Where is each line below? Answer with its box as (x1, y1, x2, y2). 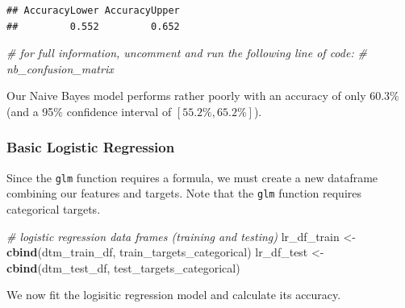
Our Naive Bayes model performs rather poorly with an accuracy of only (6, 87, 366, 104)
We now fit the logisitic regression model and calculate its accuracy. (6, 286, 341, 303)
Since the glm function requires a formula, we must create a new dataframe (6, 169, 378, 185)
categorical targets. (6, 201, 101, 218)
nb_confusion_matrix (6, 60, 114, 77)
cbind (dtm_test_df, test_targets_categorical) (6, 259, 240, 276)
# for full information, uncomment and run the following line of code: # (6, 44, 367, 61)
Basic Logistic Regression (6, 137, 175, 157)
